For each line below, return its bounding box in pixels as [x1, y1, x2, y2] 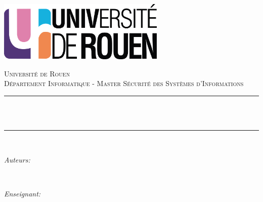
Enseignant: [4, 188, 41, 198]
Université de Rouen [4, 68, 70, 78]
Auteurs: [4, 154, 30, 165]
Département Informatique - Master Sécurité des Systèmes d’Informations [4, 78, 244, 89]
